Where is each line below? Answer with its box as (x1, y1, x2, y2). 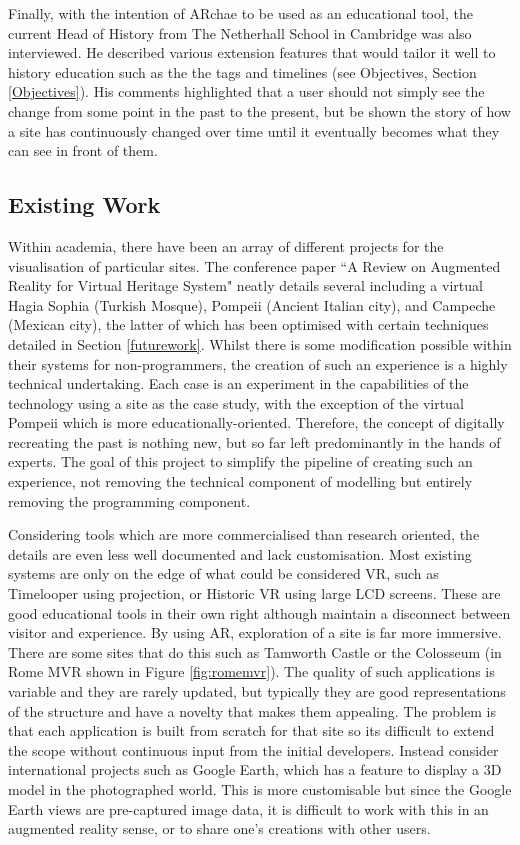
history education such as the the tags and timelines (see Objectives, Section (8, 61, 477, 82)
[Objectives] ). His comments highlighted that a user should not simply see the (8, 81, 485, 102)
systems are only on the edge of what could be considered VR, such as (8, 563, 439, 584)
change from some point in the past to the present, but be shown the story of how (8, 100, 511, 121)
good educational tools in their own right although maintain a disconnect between (8, 602, 511, 623)
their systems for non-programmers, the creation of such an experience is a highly (8, 353, 508, 374)
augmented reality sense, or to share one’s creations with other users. (8, 818, 431, 839)
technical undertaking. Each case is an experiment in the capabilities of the (8, 373, 469, 394)
